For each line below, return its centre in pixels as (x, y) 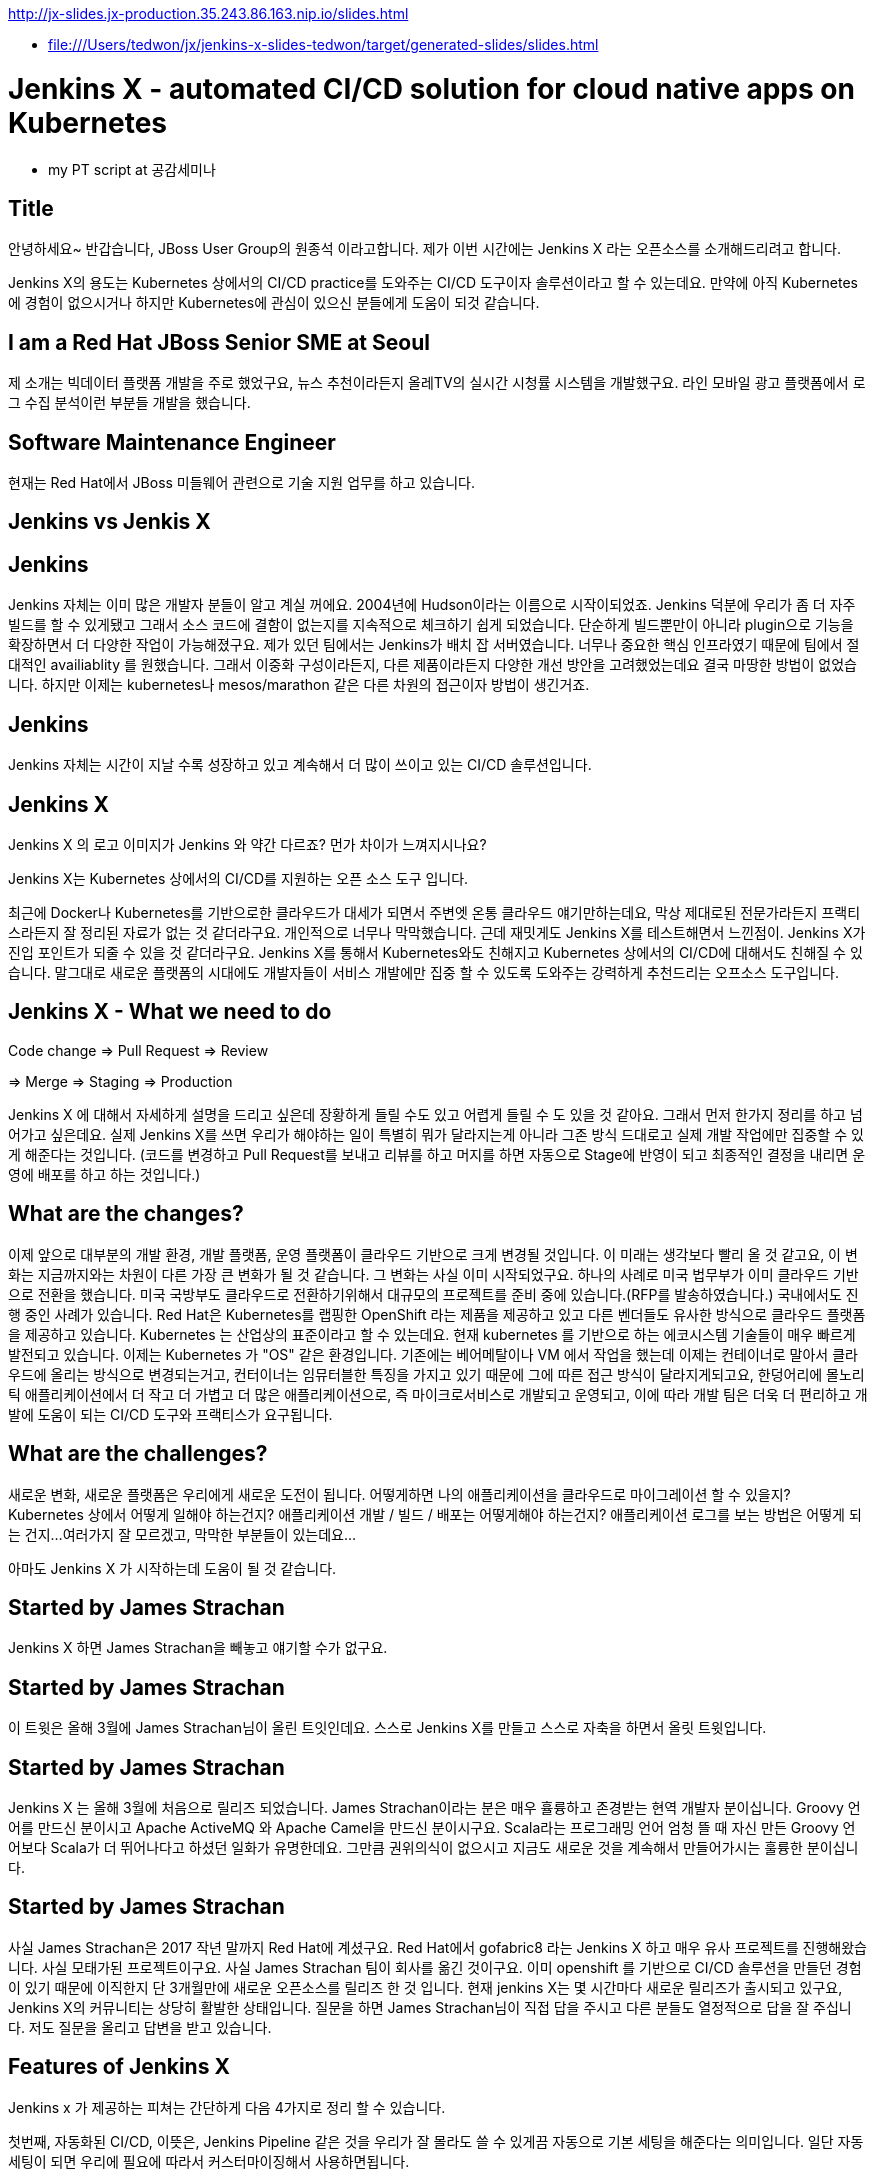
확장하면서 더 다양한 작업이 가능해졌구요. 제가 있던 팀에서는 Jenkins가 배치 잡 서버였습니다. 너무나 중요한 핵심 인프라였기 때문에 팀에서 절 (434, 645)
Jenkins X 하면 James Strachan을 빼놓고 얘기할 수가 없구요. (198, 1648)
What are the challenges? (138, 1454)
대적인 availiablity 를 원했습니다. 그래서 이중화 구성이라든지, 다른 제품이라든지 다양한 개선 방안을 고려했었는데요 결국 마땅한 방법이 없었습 (432, 665)
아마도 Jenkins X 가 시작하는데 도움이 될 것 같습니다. (172, 1568)
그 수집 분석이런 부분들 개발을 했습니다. (129, 403)
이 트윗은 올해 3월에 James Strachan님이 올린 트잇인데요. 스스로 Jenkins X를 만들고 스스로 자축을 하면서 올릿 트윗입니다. (387, 1728)
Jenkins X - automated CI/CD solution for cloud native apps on (431, 88)
